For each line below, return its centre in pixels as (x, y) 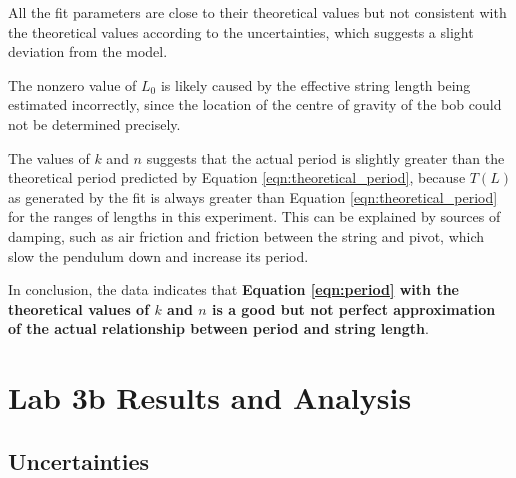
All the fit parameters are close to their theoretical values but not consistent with (257, 12)
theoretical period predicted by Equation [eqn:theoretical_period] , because (237, 177)
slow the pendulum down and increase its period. (158, 255)
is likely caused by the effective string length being (315, 84)
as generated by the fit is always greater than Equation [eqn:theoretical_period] (253, 196)
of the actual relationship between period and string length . (218, 328)
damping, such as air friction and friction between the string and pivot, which (246, 235)
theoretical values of (79, 308)
